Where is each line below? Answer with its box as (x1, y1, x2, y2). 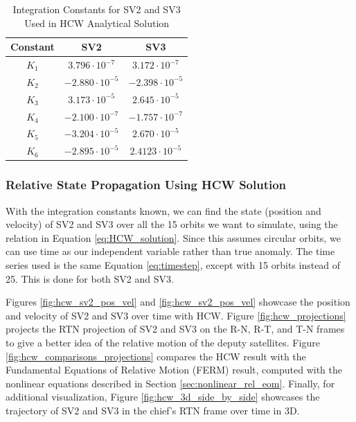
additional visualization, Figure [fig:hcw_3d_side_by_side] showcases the (6, 389, 320, 404)
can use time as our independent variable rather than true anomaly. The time (6, 244, 335, 258)
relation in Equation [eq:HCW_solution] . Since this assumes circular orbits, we (6, 230, 341, 245)
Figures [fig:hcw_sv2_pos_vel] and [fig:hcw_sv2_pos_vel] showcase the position (6, 294, 350, 309)
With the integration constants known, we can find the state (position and (6, 203, 321, 218)
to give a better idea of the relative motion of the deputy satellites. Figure (6, 335, 320, 349)
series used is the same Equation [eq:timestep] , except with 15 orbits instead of (6, 257, 341, 272)
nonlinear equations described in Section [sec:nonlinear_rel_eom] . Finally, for (6, 376, 335, 390)
